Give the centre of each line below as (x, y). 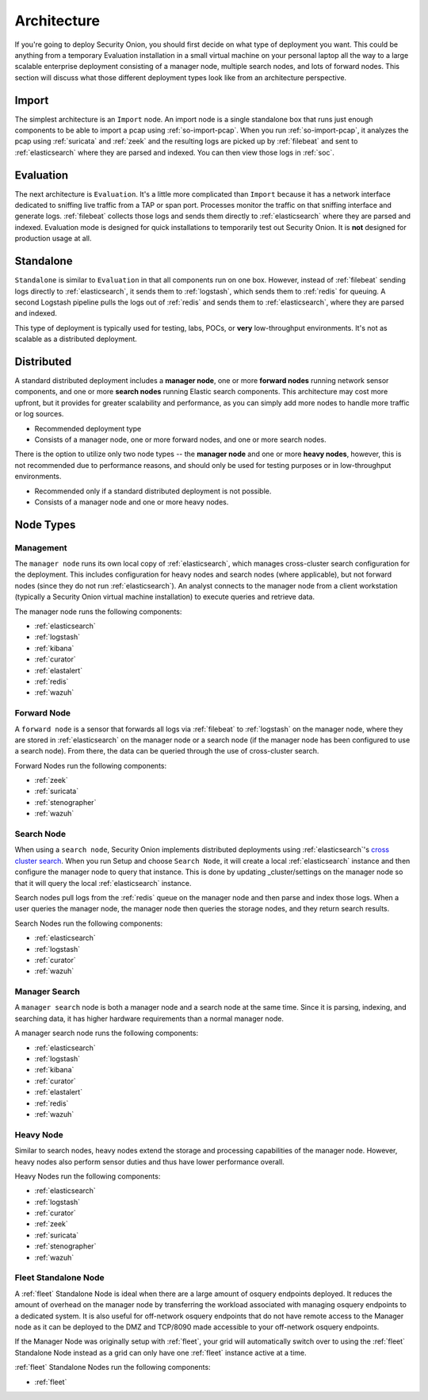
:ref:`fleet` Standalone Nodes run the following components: (113, 1367)
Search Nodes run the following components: (89, 923)
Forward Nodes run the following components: (91, 765)
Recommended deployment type (88, 428)
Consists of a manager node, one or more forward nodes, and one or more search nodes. (180, 439)
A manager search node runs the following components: (106, 1033)
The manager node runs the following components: (98, 612)
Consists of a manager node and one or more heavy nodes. (132, 502)
